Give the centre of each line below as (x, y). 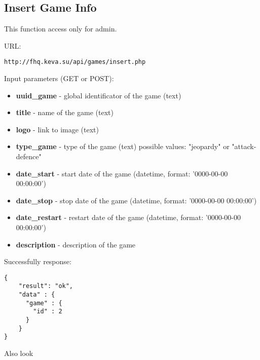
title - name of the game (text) (65, 112)
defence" (29, 156)
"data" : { (37, 295)
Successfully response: (38, 261)
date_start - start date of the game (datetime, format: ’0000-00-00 (122, 173)
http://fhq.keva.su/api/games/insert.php (75, 62)
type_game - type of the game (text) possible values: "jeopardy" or (123, 146)
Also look (19, 353)
